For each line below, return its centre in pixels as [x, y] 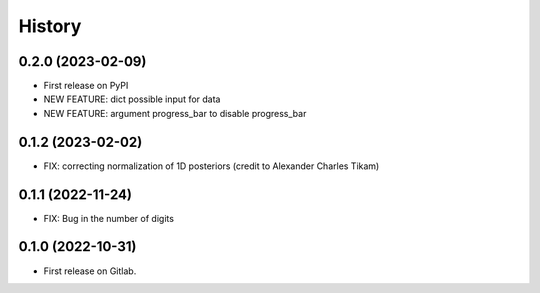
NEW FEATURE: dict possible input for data [132, 99]
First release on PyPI [86, 86]
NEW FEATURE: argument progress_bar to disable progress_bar [175, 113]
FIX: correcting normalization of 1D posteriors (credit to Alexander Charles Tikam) [211, 166]
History [50, 26]
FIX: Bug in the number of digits [109, 218]
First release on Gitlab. [90, 271]
